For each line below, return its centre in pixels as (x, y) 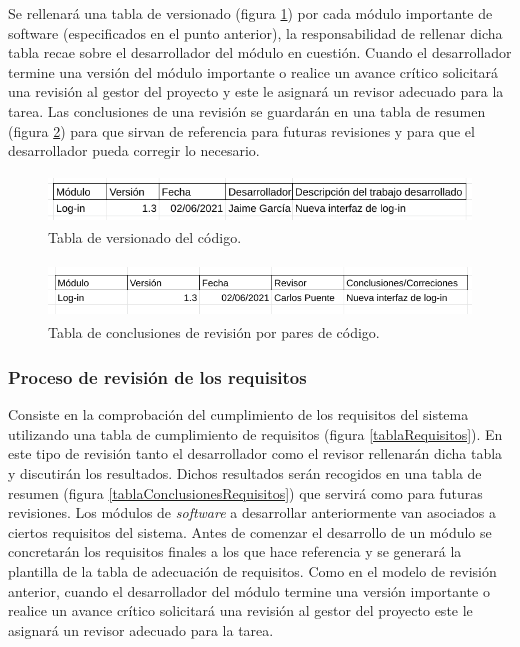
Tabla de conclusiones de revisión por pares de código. (214, 332)
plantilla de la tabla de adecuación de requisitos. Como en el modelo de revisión (252, 570)
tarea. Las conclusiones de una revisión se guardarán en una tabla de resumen (247, 110)
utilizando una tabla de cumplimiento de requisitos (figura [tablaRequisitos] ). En (255, 433)
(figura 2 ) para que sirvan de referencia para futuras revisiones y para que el (241, 130)
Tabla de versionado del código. (145, 237)
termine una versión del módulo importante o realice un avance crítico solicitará (253, 71)
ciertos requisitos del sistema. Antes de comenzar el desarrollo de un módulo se (250, 531)
